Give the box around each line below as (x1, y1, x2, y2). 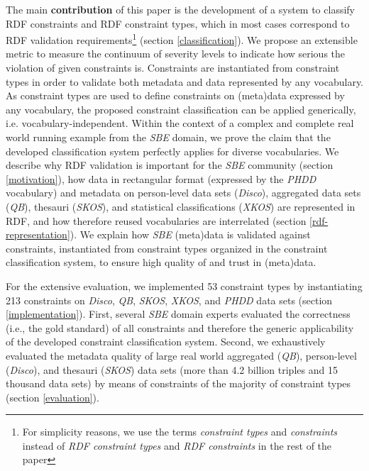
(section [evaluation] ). (6, 389, 99, 404)
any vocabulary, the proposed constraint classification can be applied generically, (6, 101, 356, 116)
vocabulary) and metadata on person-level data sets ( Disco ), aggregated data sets (6, 185, 361, 200)
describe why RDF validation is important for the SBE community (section (6, 157, 334, 172)
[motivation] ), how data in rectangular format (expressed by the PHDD (6, 171, 316, 186)
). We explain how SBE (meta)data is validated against (70, 227, 311, 242)
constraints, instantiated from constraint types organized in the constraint (6, 240, 328, 255)
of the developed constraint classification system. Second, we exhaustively (6, 334, 326, 349)
